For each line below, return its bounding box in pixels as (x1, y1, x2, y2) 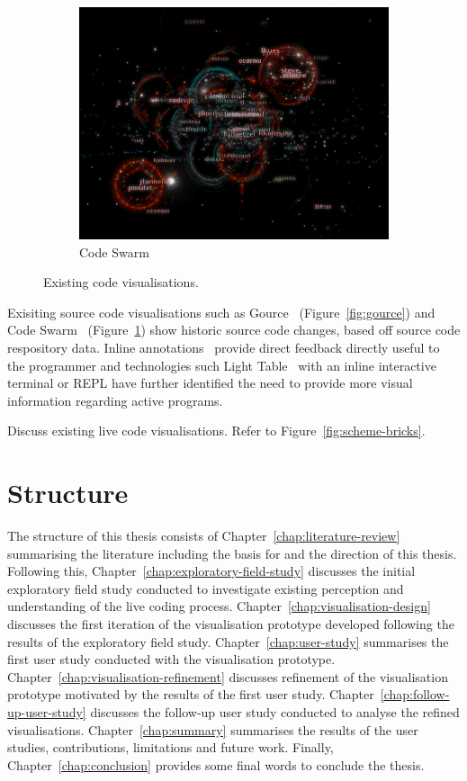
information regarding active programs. (7, 390, 223, 409)
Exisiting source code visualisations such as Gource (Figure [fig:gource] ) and (7, 302, 436, 321)
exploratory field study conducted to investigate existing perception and (7, 579, 404, 597)
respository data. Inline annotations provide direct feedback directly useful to (7, 337, 440, 356)
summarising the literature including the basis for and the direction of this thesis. (7, 543, 457, 562)
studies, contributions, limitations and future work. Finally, (7, 738, 334, 757)
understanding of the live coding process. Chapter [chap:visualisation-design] (7, 597, 431, 615)
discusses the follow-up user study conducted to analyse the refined (90, 703, 460, 721)
